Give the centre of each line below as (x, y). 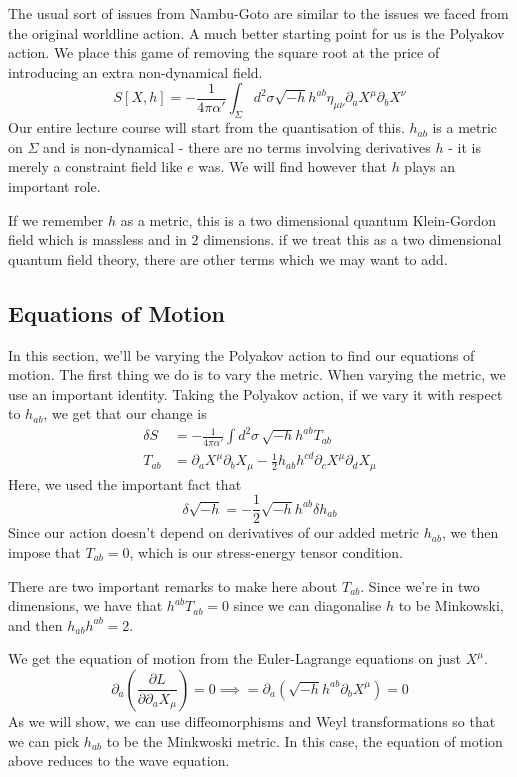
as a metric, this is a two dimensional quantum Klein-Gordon (308, 219)
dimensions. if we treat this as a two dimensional (352, 239)
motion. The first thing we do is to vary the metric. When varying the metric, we (257, 374)
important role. (54, 185)
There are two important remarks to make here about (173, 585)
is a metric (465, 127)
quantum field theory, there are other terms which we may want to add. (228, 258)
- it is (464, 146)
